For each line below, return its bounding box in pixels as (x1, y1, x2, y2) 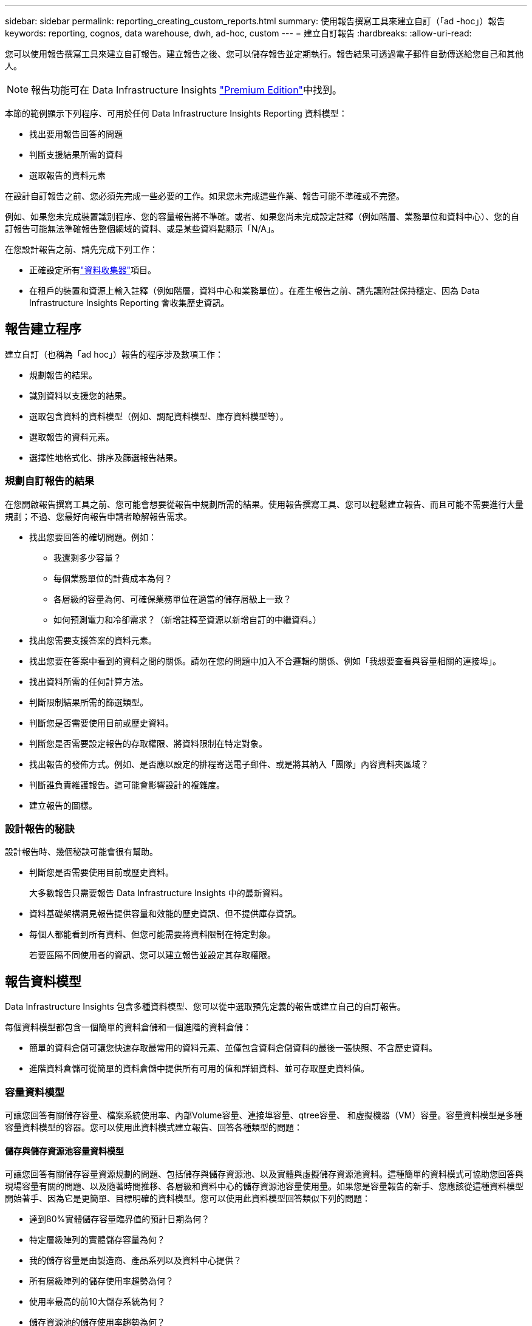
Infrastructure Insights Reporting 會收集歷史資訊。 (29, 297, 230, 308)
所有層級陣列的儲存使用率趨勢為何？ (29, 1276, 174, 1287)
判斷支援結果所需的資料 (29, 149, 123, 160)
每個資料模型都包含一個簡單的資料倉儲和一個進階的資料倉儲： (5, 1022, 251, 1033)
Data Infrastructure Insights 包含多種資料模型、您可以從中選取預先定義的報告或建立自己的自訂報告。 (5, 1001, 406, 1012)
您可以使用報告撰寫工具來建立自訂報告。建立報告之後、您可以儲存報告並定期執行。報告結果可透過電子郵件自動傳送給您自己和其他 (5, 49, 523, 59)
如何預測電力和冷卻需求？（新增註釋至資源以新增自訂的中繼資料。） (53, 614, 321, 625)
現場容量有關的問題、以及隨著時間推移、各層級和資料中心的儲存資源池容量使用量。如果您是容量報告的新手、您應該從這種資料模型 (5, 1181, 523, 1192)
